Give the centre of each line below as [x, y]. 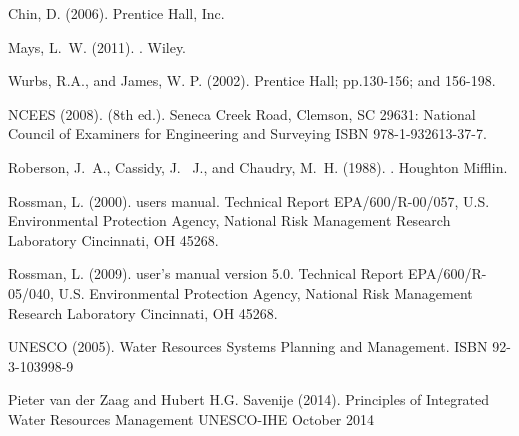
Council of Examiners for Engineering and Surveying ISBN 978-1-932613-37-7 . [247, 133]
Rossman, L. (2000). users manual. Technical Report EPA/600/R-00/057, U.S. [249, 200]
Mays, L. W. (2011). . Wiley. [97, 46]
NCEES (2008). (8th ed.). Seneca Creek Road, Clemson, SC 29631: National [242, 113]
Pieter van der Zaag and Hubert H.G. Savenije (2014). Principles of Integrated [249, 399]
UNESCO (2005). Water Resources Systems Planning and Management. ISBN [248, 346]
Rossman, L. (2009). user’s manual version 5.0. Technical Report [206, 273]
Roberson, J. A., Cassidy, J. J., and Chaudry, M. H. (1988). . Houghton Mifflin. [258, 166]
